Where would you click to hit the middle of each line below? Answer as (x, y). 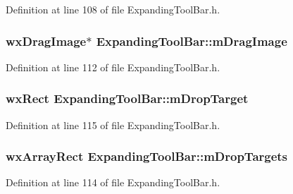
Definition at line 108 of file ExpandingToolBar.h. (113, 9)
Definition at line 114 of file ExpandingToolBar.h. (113, 182)
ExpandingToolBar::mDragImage (192, 41)
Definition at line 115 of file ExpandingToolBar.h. (113, 125)
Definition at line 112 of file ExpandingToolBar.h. (113, 67)
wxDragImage (46, 41)
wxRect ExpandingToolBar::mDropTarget (127, 98)
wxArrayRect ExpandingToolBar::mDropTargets (147, 156)
